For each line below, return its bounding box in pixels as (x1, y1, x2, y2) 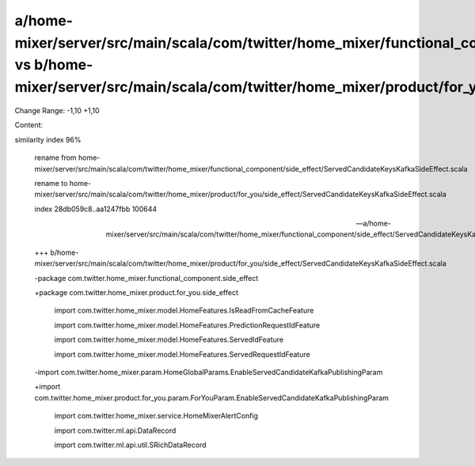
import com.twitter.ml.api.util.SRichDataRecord (54, 440, 207, 449)
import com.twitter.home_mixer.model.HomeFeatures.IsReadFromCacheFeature (54, 305, 314, 316)
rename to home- (34, 178, 92, 188)
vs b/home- (14, 56, 93, 74)
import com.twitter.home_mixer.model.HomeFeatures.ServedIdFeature (54, 335, 284, 344)
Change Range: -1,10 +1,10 (14, 105, 100, 115)
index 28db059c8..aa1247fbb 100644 (34, 204, 158, 214)
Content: (14, 120, 44, 130)
